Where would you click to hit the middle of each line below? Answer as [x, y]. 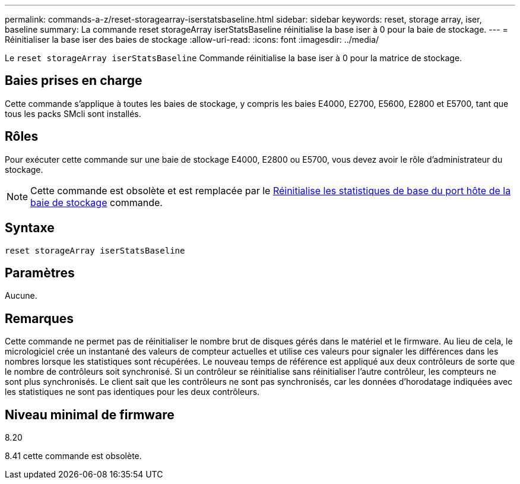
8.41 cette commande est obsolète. [73, 456]
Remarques [39, 318]
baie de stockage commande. [96, 202]
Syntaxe [30, 228]
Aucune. [21, 296]
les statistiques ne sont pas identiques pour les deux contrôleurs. [132, 392]
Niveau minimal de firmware [90, 415]
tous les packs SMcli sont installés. [73, 113]
